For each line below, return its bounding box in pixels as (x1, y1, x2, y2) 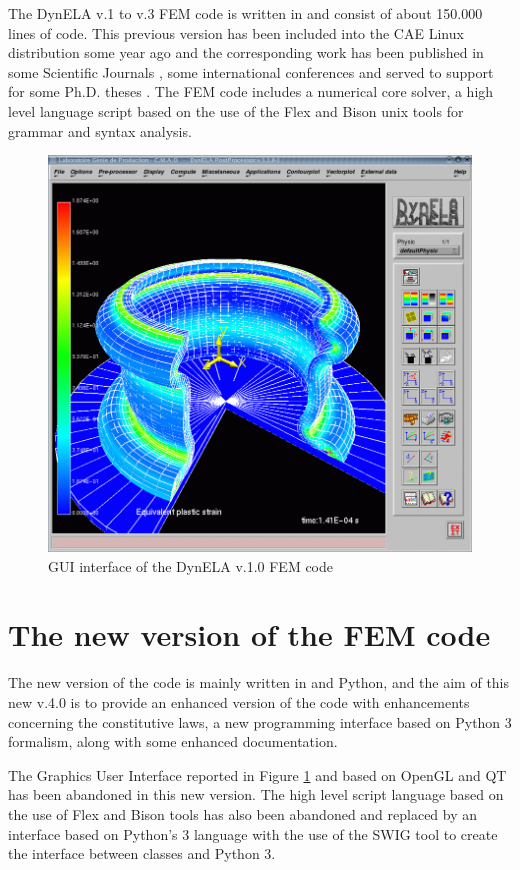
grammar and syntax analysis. (8, 120, 192, 141)
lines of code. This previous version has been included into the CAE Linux (8, 22, 464, 43)
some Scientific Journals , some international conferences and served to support (8, 61, 494, 82)
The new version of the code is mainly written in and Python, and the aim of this (8, 672, 510, 693)
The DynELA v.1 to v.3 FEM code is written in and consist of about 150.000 (8, 3, 483, 23)
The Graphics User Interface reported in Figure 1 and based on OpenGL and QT (8, 764, 507, 785)
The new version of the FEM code (8, 614, 491, 655)
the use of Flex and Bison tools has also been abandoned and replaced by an (8, 803, 478, 824)
